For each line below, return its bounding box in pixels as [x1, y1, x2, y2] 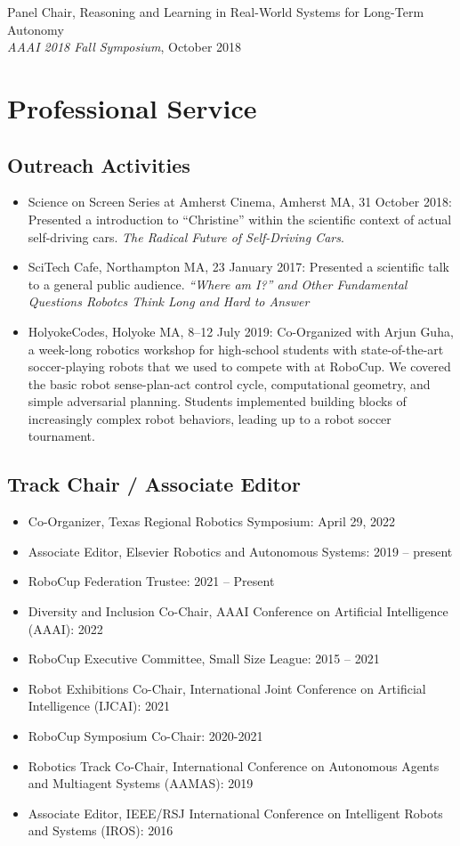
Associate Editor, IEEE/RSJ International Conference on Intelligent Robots [28, 803, 443, 822]
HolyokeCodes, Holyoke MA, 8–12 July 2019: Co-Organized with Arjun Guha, [28, 321, 454, 340]
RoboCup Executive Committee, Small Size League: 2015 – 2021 [28, 649, 380, 668]
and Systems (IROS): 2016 [28, 821, 174, 840]
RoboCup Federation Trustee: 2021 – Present [28, 572, 275, 590]
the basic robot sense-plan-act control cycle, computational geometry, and [28, 374, 431, 393]
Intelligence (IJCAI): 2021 [28, 696, 171, 715]
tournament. [28, 427, 95, 445]
